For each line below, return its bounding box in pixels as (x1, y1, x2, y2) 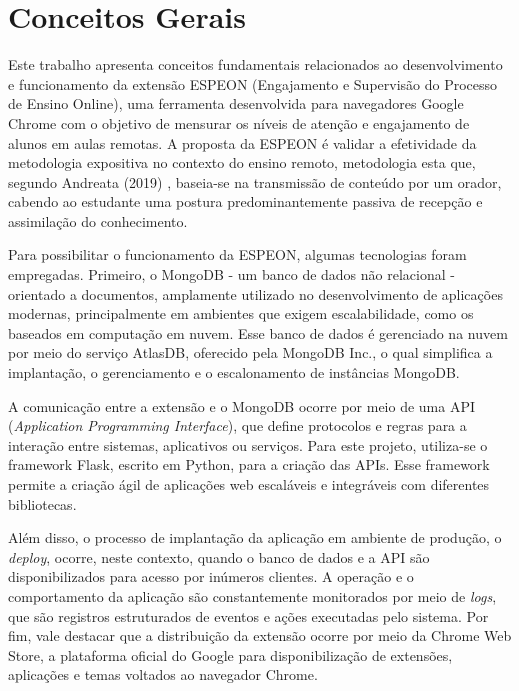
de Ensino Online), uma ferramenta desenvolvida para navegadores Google (8, 93, 464, 114)
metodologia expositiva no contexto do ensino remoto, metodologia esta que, (8, 152, 476, 173)
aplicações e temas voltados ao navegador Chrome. (8, 664, 318, 685)
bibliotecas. (8, 493, 77, 514)
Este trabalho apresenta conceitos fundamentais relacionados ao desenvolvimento (8, 54, 503, 75)
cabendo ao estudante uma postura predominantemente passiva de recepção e (8, 191, 483, 212)
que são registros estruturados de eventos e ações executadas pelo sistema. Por (8, 605, 489, 626)
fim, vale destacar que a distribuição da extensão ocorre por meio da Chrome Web (8, 625, 512, 646)
